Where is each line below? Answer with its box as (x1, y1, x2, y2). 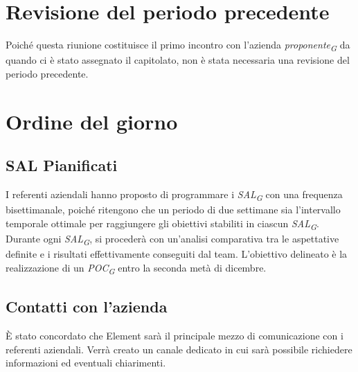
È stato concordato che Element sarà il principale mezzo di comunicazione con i (6, 328, 343, 342)
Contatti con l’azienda (6, 296, 168, 317)
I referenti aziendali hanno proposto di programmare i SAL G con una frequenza (6, 187, 343, 203)
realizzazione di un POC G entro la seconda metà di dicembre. (6, 260, 267, 276)
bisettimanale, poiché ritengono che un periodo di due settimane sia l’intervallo (6, 202, 341, 217)
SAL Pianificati (6, 154, 118, 176)
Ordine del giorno (6, 107, 178, 135)
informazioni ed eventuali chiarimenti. (6, 355, 166, 370)
